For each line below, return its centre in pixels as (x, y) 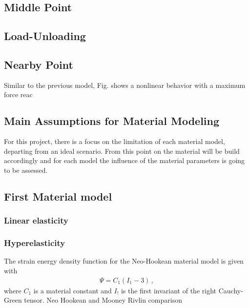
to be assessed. (26, 170)
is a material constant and (73, 290)
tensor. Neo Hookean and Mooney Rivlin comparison (103, 300)
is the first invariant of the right (168, 290)
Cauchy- (231, 290)
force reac (18, 94)
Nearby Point (39, 64)
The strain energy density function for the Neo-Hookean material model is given (124, 261)
